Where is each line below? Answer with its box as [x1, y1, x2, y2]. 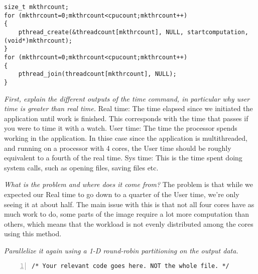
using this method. [4, 228, 62, 239]
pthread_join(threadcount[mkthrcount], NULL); [18, 70, 177, 78]
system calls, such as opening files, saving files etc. [4, 162, 159, 172]
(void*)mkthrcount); [4, 37, 73, 44]
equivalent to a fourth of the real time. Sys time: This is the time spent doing [4, 152, 242, 163]
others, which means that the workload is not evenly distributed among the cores [4, 218, 253, 229]
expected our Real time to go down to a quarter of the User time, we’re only [4, 189, 239, 199]
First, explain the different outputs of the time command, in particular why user [4, 93, 250, 104]
